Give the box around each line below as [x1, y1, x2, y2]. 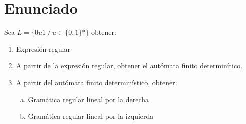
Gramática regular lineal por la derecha [28, 94, 149, 104]
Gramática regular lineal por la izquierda [28, 111, 154, 121]
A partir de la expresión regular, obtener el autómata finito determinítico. [16, 60, 243, 71]
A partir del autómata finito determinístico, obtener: [16, 77, 177, 87]
